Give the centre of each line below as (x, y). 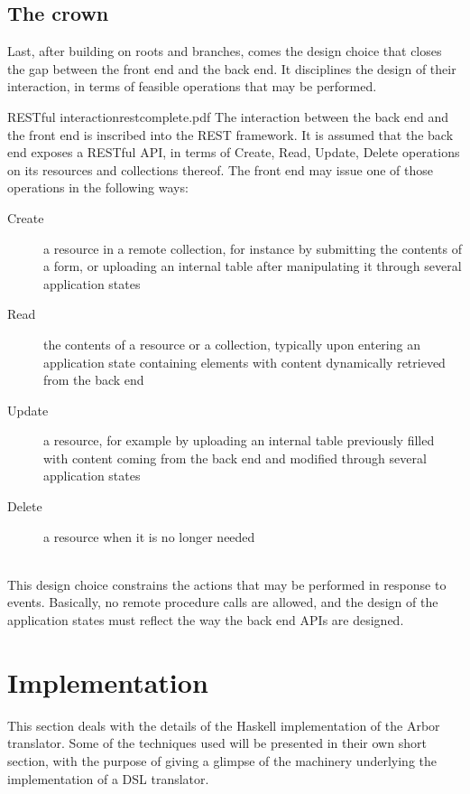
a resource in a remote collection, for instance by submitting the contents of (253, 248)
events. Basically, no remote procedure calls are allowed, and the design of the (223, 602)
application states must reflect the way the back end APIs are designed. (206, 620)
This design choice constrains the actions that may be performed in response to (227, 584)
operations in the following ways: (98, 187)
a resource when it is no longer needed (149, 536)
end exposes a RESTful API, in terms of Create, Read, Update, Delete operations (234, 152)
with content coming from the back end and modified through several (235, 458)
